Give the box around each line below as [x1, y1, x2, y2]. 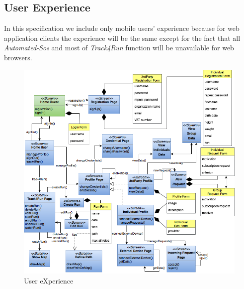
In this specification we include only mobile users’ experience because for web [4, 23, 240, 33]
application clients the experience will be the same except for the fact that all [4, 32, 241, 43]
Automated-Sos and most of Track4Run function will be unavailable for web [4, 42, 234, 53]
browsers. [4, 52, 32, 62]
